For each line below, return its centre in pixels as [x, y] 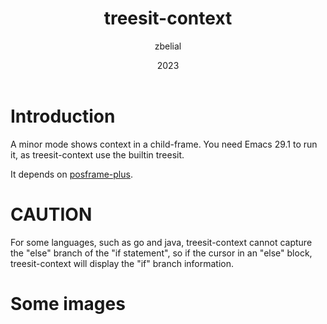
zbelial [168, 46]
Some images [68, 303]
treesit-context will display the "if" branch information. [122, 263]
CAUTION [51, 214]
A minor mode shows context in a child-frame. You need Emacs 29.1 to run [164, 144]
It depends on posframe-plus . [71, 174]
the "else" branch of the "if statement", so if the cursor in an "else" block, [161, 253]
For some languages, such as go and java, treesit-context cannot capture [161, 242]
